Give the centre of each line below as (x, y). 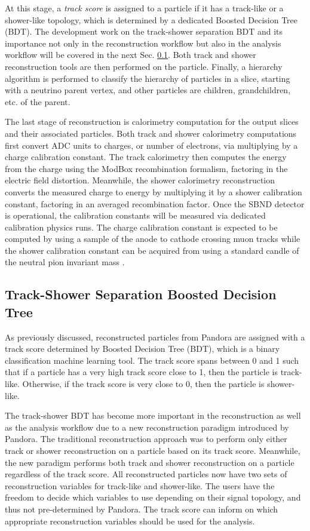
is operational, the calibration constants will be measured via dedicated (135, 215)
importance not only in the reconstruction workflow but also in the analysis (143, 43)
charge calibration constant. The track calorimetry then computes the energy (146, 157)
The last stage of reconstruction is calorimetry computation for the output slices (152, 122)
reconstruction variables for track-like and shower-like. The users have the (140, 485)
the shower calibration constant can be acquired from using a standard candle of (152, 250)
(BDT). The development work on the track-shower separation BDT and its (144, 31)
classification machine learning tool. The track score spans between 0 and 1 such (152, 360)
